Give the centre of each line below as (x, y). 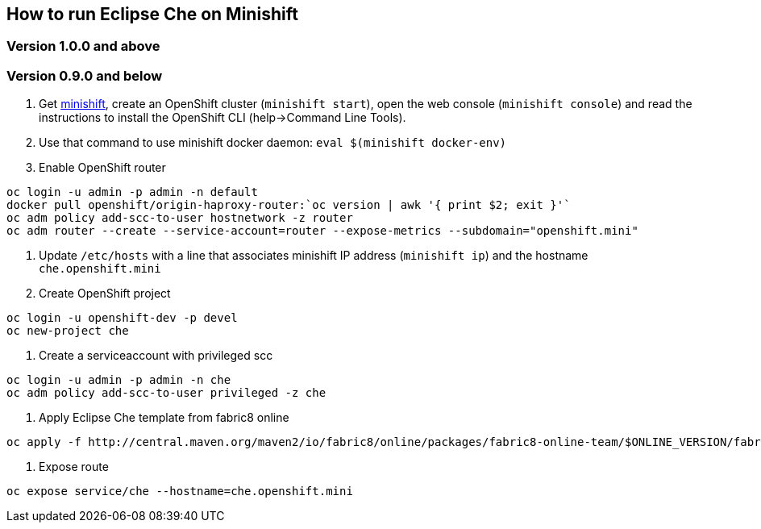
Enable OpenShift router (102, 168)
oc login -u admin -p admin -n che (119, 380)
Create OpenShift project (105, 294)
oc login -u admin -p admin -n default (132, 192)
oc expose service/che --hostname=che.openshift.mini (180, 492)
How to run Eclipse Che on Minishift (152, 14)
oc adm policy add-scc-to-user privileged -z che (166, 393)
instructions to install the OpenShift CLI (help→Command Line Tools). (222, 118)
